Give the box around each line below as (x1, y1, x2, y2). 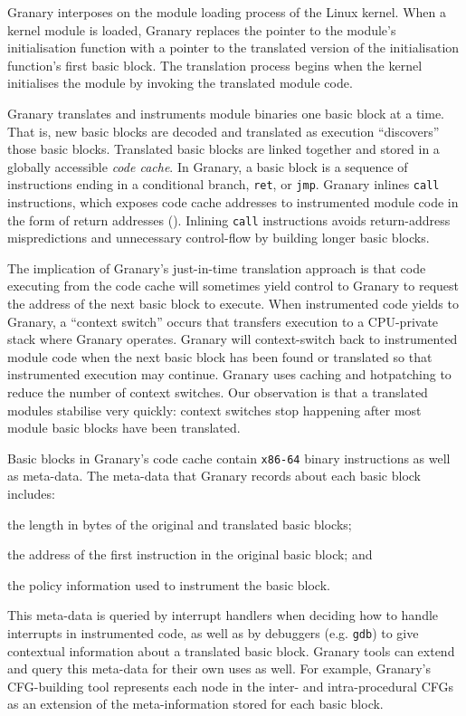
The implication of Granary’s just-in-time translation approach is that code (7, 258, 426, 277)
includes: (7, 484, 55, 503)
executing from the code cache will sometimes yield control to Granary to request (7, 276, 460, 295)
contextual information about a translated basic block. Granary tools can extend (7, 641, 455, 660)
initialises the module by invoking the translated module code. (7, 73, 353, 92)
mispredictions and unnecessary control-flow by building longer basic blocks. (7, 228, 430, 247)
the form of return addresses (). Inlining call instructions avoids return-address (7, 210, 451, 229)
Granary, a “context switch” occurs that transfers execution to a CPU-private (7, 311, 439, 330)
